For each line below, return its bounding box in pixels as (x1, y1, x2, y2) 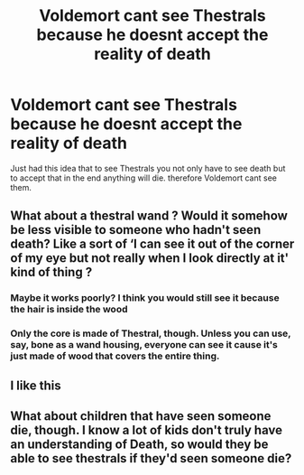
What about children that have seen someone (10, 408, 272, 424)
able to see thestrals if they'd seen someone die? (10, 451, 292, 466)
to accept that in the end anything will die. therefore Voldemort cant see (10, 172, 278, 183)
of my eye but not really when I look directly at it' (10, 250, 290, 266)
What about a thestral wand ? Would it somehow (10, 209, 288, 224)
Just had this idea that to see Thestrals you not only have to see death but (10, 163, 286, 173)
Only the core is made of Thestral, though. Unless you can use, (10, 327, 291, 340)
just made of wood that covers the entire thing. (10, 349, 220, 362)
